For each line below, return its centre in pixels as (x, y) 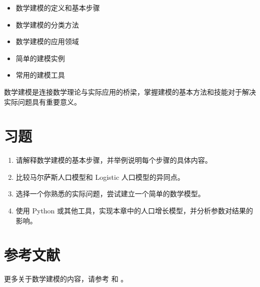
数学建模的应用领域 (47, 41)
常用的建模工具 (40, 75)
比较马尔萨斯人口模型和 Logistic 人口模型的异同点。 (100, 177)
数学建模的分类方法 (47, 24)
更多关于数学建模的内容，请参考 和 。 (66, 279)
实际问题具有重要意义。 (42, 101)
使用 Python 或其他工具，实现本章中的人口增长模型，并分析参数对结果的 (134, 211)
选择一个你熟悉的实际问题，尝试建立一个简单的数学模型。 (110, 194)
